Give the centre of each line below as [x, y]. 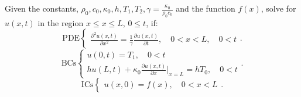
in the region [61, 22]
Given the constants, [42, 8]
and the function [206, 8]
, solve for [278, 8]
